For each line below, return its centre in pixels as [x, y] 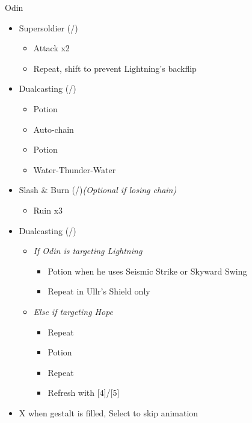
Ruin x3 [48, 210]
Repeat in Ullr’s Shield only [99, 291]
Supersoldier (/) [48, 27]
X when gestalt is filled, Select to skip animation [109, 412]
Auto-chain [54, 129]
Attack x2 [51, 48]
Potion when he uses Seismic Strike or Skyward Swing [147, 271]
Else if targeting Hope [73, 311]
